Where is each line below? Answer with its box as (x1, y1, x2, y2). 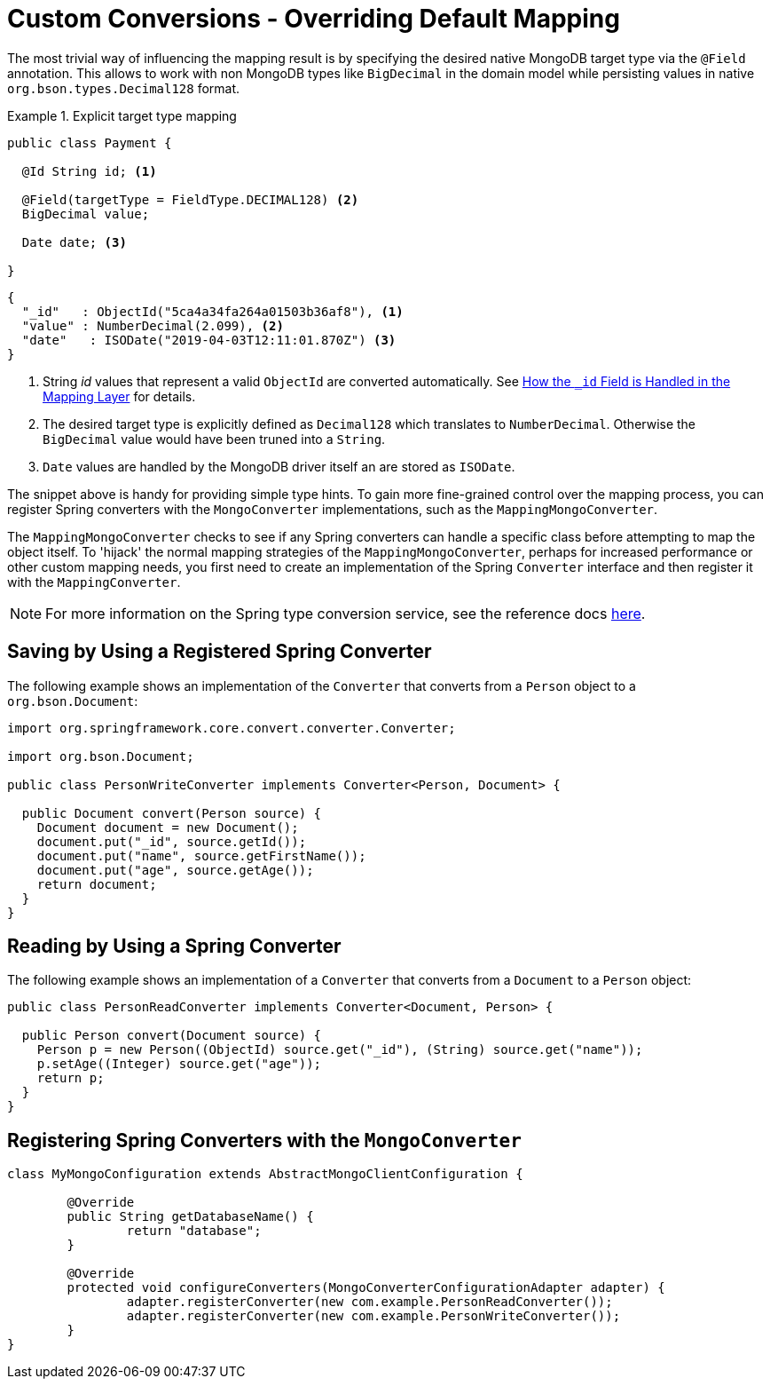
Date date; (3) (21, 234, 127, 249)
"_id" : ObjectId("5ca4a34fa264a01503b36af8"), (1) (21, 304, 404, 319)
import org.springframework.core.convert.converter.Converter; (7, 720, 456, 735)
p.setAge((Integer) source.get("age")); (36, 1057, 322, 1072)
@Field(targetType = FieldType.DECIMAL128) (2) (21, 192, 359, 207)
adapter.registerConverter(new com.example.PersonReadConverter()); (126, 1295, 613, 1310)
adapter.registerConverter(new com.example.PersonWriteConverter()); (126, 1309, 621, 1324)
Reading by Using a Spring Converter (7, 935, 342, 958)
